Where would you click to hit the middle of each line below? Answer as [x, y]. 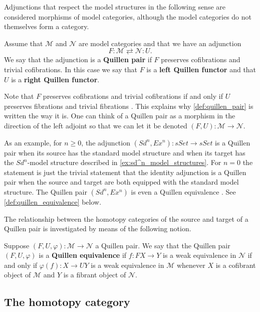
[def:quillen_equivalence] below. [53, 201]
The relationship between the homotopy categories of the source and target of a [126, 218]
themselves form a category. [47, 26]
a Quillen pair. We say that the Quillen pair [163, 245]
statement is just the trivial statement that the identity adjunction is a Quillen [125, 172]
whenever [191, 265]
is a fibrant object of [95, 275]
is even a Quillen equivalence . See [183, 191]
